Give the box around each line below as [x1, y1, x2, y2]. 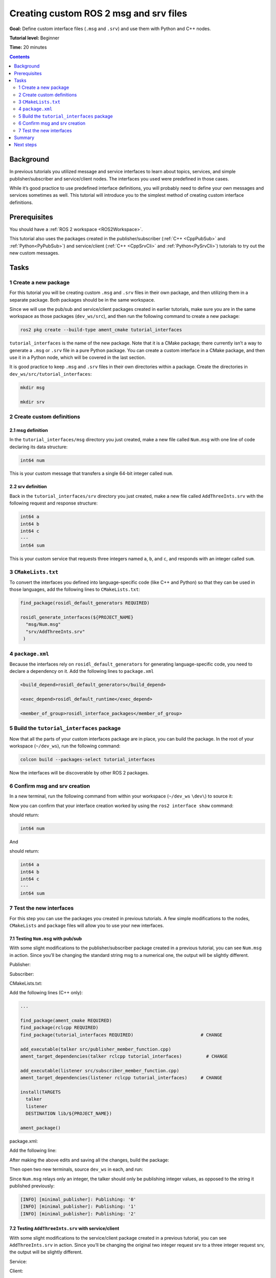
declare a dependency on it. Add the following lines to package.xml [9, 668, 154, 674]
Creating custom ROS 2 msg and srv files [9, 8, 188, 19]
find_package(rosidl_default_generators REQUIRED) [20, 600, 150, 606]
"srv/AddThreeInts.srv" [26, 629, 85, 634]
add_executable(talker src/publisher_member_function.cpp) [20, 1046, 171, 1052]
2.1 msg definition [9, 427, 48, 433]
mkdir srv [20, 399, 45, 405]
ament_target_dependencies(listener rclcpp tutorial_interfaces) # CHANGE [20, 1075, 222, 1081]
